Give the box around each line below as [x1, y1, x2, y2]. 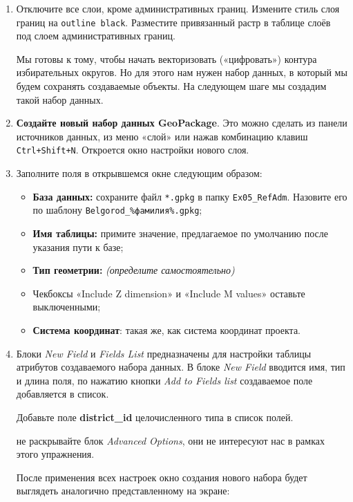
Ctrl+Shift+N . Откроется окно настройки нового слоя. [16, 142, 249, 157]
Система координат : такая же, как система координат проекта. [32, 322, 301, 337]
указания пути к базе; [32, 239, 124, 254]
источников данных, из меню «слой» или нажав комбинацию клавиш [16, 129, 308, 143]
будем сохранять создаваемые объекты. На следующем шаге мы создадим [16, 79, 327, 93]
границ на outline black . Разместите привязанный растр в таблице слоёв [16, 15, 331, 29]
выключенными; [32, 299, 101, 314]
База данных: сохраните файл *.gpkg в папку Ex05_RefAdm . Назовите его [32, 189, 347, 203]
